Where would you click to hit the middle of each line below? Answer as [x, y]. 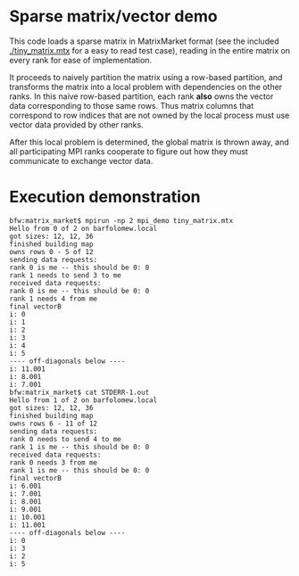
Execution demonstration [105, 197]
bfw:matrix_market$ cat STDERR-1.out [79, 392]
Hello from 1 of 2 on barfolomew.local [83, 400]
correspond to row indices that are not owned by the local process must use [149, 115]
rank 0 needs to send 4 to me [66, 439]
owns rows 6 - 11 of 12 [54, 424]
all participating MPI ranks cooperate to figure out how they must [129, 151]
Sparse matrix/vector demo [113, 16]
